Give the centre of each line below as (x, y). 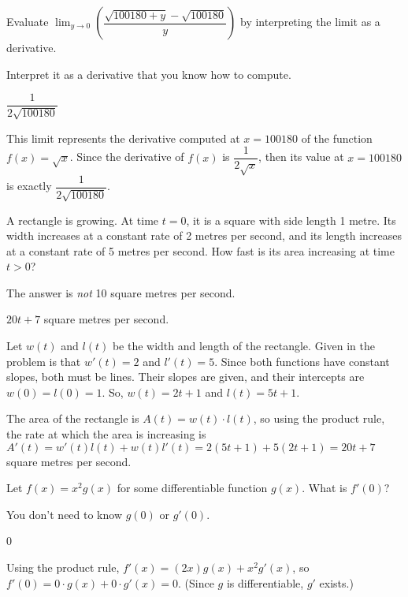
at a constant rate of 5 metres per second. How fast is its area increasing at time (200, 250)
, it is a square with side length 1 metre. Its (291, 220)
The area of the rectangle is (73, 418)
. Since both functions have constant (302, 361)
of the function (337, 138)
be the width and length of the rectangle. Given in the (243, 346)
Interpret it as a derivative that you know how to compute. (149, 74)
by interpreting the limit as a (310, 21)
